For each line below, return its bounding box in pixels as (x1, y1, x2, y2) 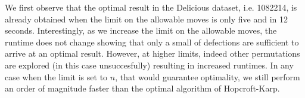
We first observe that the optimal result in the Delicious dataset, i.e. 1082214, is (5, 1, 297, 13)
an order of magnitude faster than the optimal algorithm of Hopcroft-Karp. (5, 82, 280, 94)
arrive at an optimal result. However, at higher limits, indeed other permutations (5, 47, 300, 60)
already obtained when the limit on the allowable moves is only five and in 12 (5, 12, 288, 25)
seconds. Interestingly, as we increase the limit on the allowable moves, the (5, 24, 277, 37)
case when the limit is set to (5, 70, 108, 83)
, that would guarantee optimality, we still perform (115, 70, 300, 83)
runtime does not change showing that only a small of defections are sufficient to (5, 35, 299, 48)
